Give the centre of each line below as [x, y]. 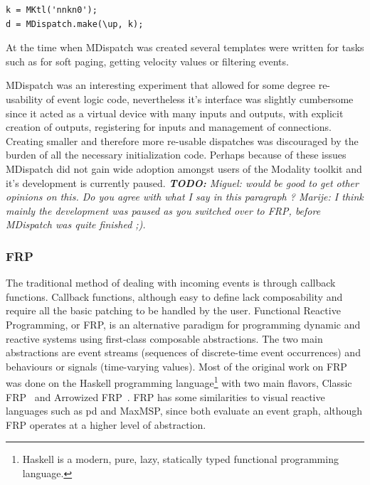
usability [25, 98]
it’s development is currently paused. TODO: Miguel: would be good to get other [182, 182]
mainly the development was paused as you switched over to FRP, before [163, 210]
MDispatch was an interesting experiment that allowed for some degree [161, 85]
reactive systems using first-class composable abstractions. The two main [164, 338]
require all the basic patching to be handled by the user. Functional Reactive [173, 310]
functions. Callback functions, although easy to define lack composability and [174, 296]
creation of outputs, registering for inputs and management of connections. [169, 127]
